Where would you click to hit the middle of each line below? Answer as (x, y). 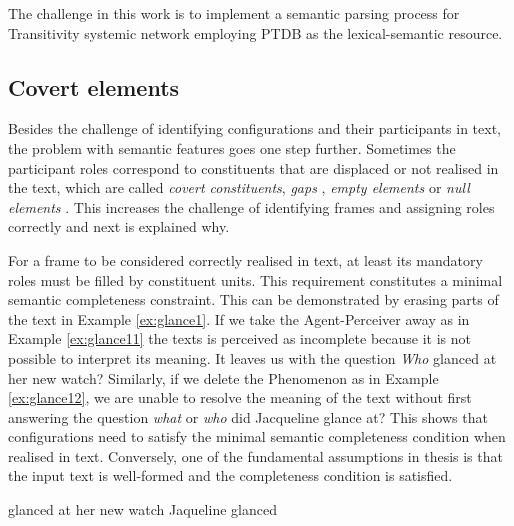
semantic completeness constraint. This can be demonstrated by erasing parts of (253, 299)
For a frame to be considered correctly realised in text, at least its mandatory (245, 259)
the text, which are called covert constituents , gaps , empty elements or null (239, 187)
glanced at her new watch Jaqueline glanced (142, 509)
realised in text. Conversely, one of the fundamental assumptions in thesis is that (255, 455)
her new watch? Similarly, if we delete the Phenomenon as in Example (223, 377)
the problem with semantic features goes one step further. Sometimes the (232, 147)
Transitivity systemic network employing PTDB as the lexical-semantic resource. (255, 32)
